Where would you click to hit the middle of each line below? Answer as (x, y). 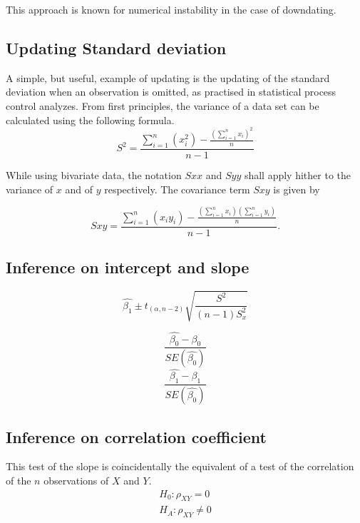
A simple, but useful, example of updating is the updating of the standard (168, 77)
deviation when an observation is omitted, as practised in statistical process (171, 92)
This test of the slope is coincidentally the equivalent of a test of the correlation (180, 466)
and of (79, 189)
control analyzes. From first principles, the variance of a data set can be (163, 105)
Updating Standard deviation (116, 47)
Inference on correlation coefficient (136, 436)
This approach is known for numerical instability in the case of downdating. (171, 9)
